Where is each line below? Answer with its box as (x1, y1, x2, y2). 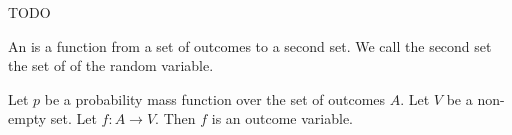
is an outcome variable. (211, 108, 354, 129)
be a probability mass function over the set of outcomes (44, 88, 386, 109)
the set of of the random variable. (8, 55, 214, 76)
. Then (155, 108, 196, 129)
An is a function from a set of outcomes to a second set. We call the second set (8, 35, 492, 56)
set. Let (50, 108, 97, 129)
